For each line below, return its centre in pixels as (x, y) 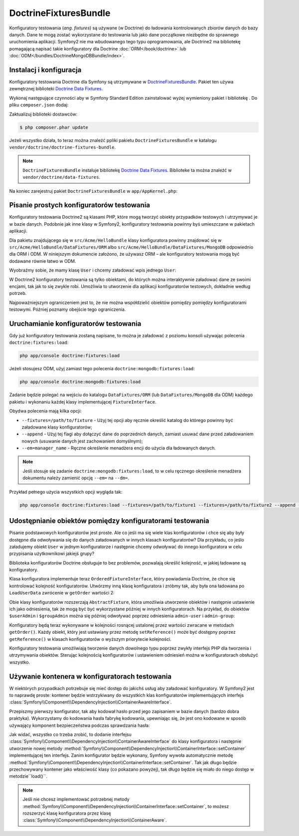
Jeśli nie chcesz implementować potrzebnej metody (76, 799)
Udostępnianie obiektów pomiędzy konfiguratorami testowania (109, 521)
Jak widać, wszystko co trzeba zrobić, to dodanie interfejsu (70, 734)
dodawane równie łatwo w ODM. (43, 261)
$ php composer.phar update (54, 127)
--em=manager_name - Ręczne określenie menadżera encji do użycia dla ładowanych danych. (119, 448)
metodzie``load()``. (28, 776)
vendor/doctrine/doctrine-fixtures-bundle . (63, 147)
